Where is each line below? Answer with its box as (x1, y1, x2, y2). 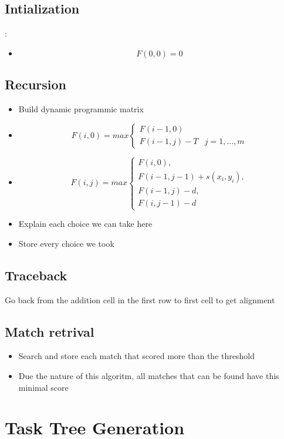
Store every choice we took (18, 237, 114, 249)
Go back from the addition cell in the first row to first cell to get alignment (5, 293, 275, 306)
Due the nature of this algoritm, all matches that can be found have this (18, 369, 279, 381)
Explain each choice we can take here (18, 217, 153, 230)
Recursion (5, 75, 67, 93)
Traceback (5, 266, 67, 284)
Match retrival (5, 322, 94, 340)
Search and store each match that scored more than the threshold (18, 350, 255, 362)
